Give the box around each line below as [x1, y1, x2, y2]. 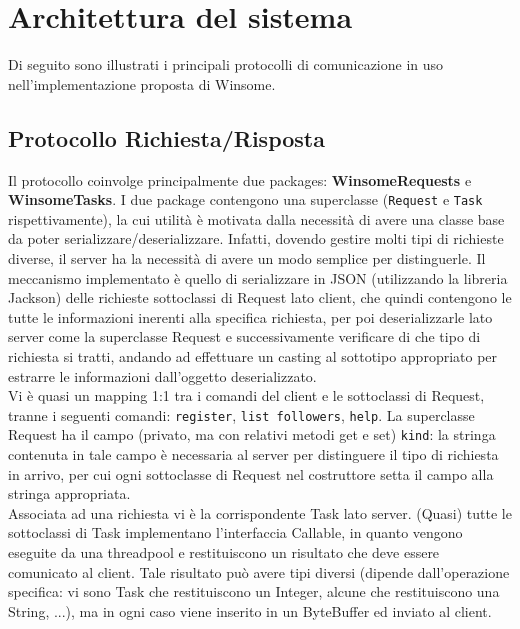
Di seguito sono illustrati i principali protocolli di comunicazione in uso [8, 54, 444, 75]
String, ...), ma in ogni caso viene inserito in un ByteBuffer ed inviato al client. [8, 600, 492, 621]
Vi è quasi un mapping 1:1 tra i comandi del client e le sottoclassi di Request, [8, 385, 485, 406]
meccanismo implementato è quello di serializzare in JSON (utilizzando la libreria [8, 267, 508, 288]
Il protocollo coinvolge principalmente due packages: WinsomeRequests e [8, 169, 472, 190]
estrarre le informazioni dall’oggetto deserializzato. [8, 365, 317, 386]
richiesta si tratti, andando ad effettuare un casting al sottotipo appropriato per [8, 345, 498, 366]
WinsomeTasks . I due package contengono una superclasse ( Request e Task [8, 189, 483, 210]
